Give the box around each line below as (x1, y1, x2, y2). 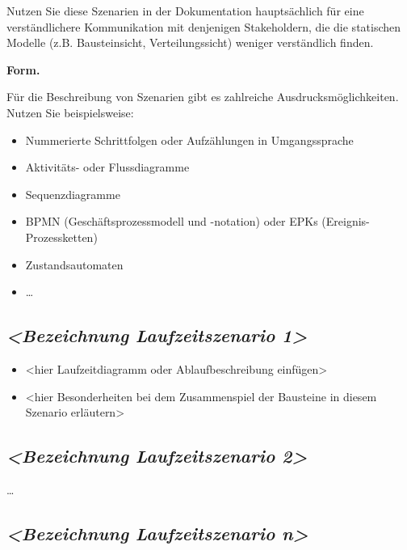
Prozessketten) (25, 228, 98, 245)
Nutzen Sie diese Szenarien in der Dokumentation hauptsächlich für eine (6, 2, 364, 19)
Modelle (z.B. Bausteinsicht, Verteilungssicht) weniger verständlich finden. (6, 34, 374, 51)
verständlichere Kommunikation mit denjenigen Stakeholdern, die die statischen (6, 18, 401, 35)
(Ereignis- (321, 213, 370, 230)
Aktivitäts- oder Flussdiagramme (25, 159, 190, 176)
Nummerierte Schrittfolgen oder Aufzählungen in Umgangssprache (25, 131, 354, 148)
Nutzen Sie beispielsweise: (6, 104, 134, 121)
